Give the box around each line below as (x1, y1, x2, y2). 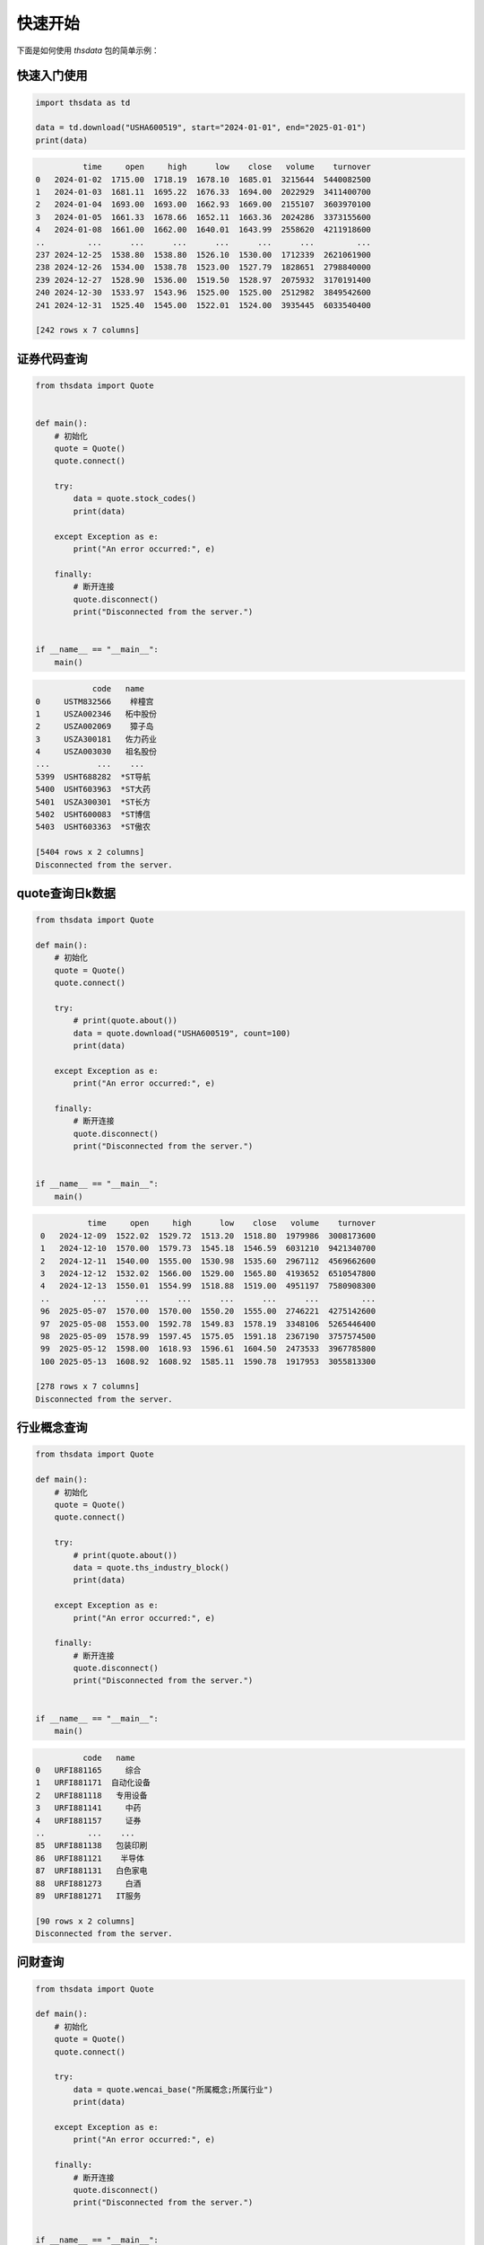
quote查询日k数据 (16, 885, 117, 902)
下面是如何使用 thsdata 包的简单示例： (16, 45, 160, 56)
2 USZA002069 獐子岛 (35, 721, 154, 732)
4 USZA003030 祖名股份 (35, 746, 157, 757)
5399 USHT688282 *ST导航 (35, 771, 151, 781)
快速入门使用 (16, 68, 88, 84)
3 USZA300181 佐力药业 (35, 734, 157, 744)
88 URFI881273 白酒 (35, 1878, 142, 1888)
